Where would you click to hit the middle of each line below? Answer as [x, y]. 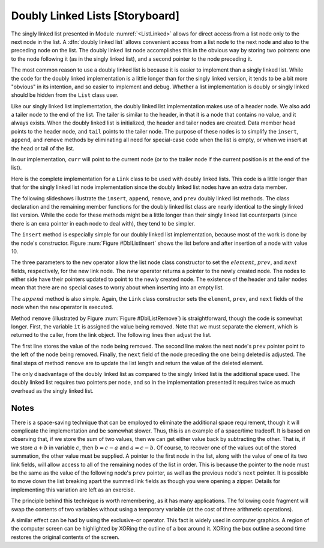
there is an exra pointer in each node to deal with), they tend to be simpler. [103, 223]
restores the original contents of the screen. [65, 537]
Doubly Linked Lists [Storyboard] [95, 16]
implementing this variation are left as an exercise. [73, 490]
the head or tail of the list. [43, 148]
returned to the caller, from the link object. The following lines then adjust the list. [111, 335]
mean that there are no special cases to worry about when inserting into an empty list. [118, 288]
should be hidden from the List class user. [65, 95]
